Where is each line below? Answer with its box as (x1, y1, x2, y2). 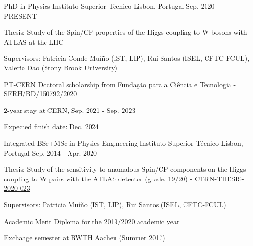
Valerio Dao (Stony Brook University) (4, 62, 117, 72)
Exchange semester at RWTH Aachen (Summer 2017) (4, 232, 165, 243)
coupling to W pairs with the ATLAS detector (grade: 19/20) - (4, 173, 193, 183)
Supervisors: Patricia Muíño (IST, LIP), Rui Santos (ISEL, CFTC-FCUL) (4, 199, 226, 209)
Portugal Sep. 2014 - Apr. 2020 (4, 147, 97, 157)
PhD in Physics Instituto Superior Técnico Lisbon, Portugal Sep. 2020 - (4, 1, 219, 11)
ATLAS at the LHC (4, 36, 64, 46)
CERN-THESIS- (195, 173, 244, 183)
